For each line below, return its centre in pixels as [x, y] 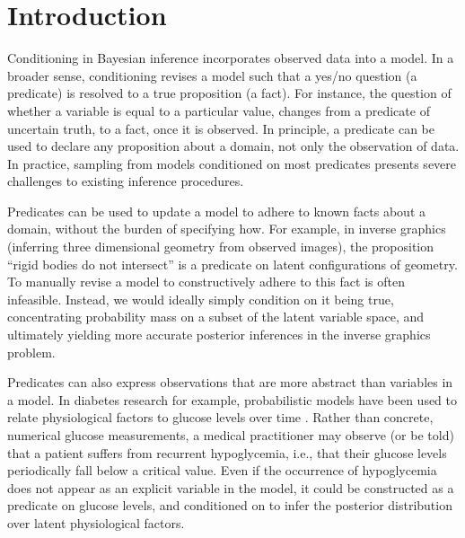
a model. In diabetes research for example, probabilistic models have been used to [232, 399]
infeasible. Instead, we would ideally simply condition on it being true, [201, 299]
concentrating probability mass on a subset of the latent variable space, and [216, 317]
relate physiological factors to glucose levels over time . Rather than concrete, [220, 417]
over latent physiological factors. [96, 522]
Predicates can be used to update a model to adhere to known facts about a [216, 211]
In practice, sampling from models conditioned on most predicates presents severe [232, 163]
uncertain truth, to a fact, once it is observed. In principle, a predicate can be [221, 128]
